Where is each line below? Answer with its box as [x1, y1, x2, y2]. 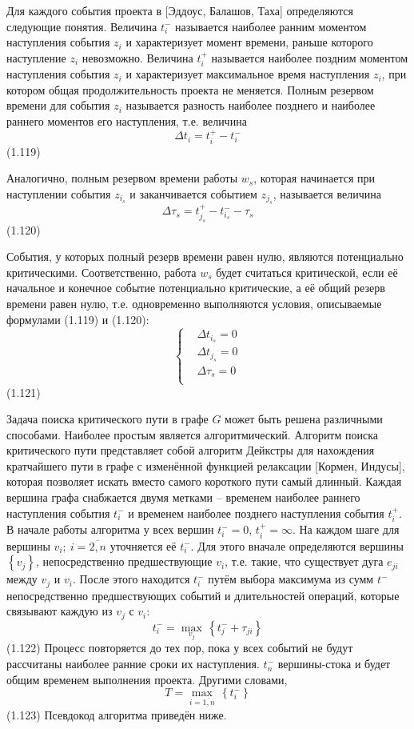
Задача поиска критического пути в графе [6, 411, 209, 427]
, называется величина [273, 186, 381, 202]
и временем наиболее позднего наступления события [128, 504, 384, 521]
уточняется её [109, 537, 177, 554]
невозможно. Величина [82, 49, 193, 66]
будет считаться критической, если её [216, 263, 398, 280]
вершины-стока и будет [277, 655, 391, 672]
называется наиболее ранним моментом [175, 18, 367, 34]
